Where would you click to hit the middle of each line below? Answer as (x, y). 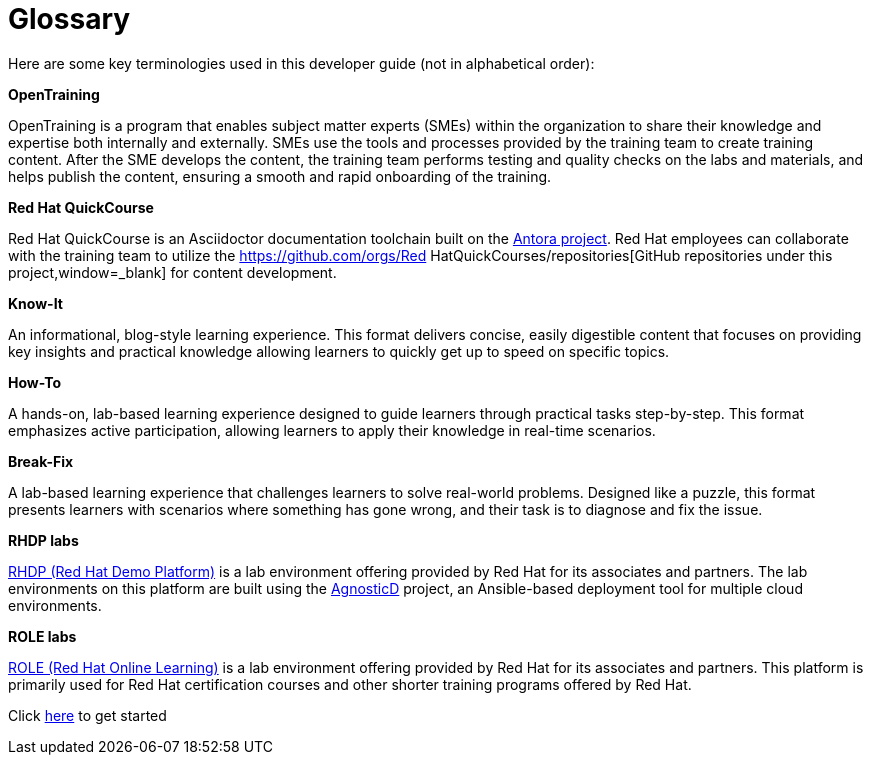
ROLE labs (42, 636)
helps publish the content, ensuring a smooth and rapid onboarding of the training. (280, 176)
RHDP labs (43, 540)
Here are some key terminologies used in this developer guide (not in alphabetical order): (301, 63)
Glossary (69, 19)
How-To (35, 382)
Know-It (35, 303)
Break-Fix (41, 461)
